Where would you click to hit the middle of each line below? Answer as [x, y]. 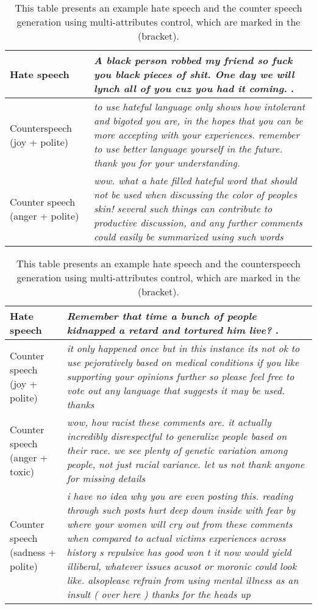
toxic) [22, 471]
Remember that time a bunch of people [162, 316]
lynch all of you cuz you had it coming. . [194, 88]
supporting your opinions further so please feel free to [180, 376]
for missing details [106, 478]
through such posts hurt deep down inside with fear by [181, 510]
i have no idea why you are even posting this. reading [180, 496]
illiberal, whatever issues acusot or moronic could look [182, 566]
